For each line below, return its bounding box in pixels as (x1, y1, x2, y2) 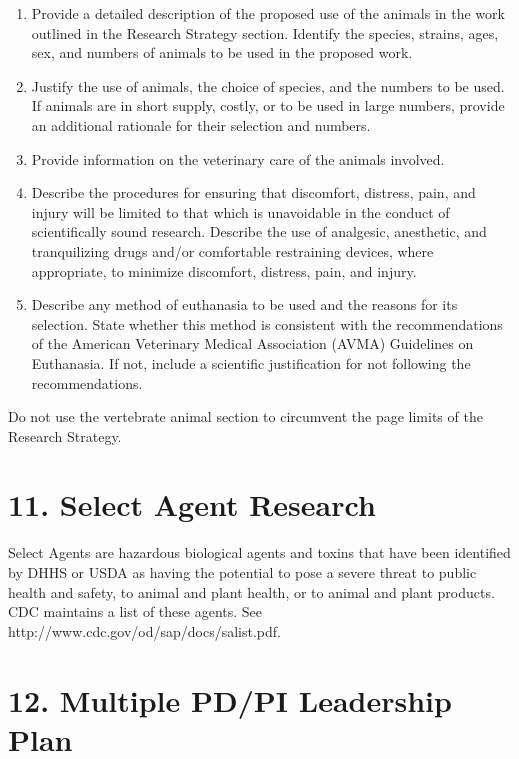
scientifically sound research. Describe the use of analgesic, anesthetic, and (31, 221, 487, 242)
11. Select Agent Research (8, 484, 376, 525)
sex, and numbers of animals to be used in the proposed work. (31, 42, 413, 63)
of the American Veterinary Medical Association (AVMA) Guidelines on (31, 333, 474, 354)
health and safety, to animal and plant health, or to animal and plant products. (8, 581, 495, 602)
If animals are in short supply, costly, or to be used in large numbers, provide (31, 95, 505, 116)
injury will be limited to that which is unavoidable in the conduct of (31, 201, 450, 222)
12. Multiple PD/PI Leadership (8, 679, 452, 720)
